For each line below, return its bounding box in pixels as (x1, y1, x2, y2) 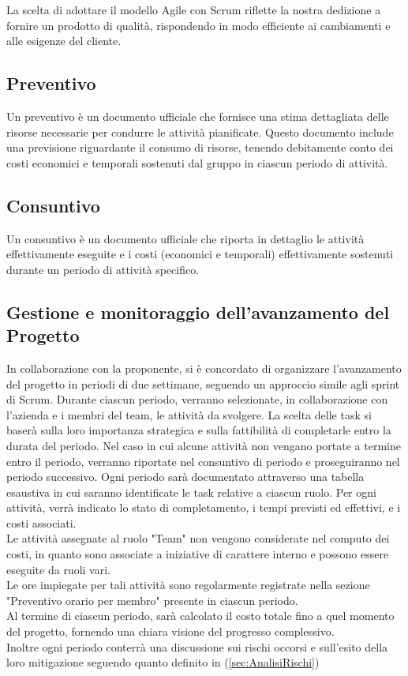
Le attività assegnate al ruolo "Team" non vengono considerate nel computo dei (6, 530, 390, 546)
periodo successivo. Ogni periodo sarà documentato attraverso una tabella (6, 468, 365, 485)
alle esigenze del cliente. (6, 32, 122, 49)
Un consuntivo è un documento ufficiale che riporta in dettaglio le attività (6, 230, 365, 246)
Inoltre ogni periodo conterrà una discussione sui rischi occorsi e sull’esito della (6, 638, 388, 655)
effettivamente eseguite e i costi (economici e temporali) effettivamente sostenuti (6, 246, 394, 262)
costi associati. (6, 514, 77, 531)
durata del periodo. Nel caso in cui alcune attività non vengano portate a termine (6, 437, 401, 453)
